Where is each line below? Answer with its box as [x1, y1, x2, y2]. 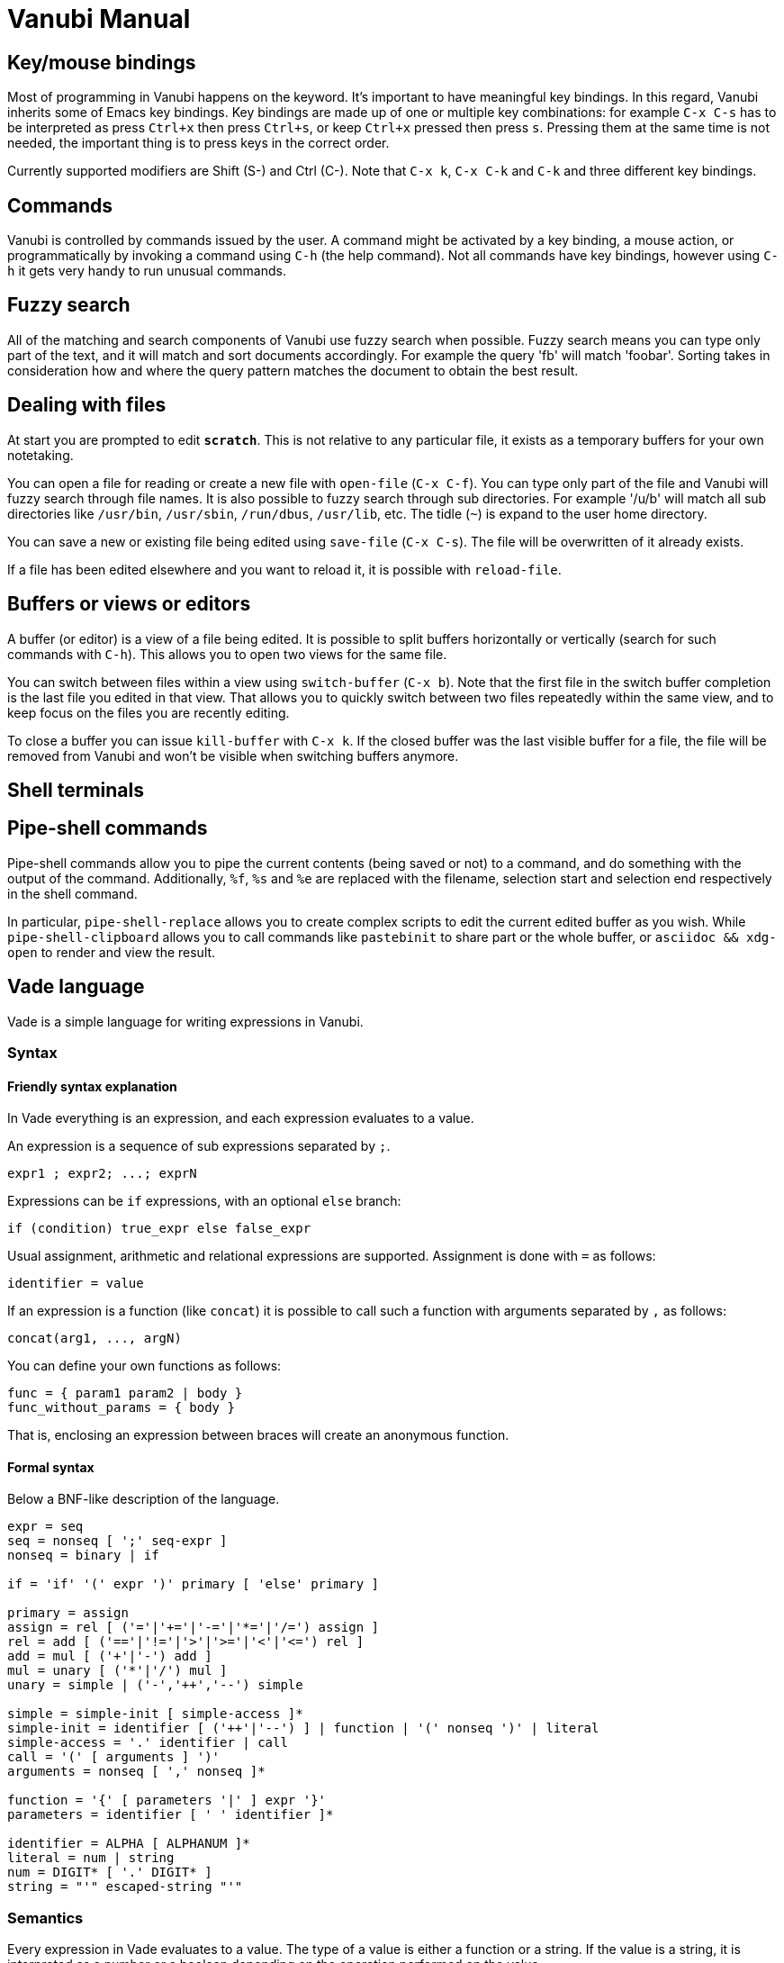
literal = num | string [7, 1850, 175, 1866]
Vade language [7, 975, 145, 999]
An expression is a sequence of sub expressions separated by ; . [7, 1138, 391, 1154]
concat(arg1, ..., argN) [7, 1331, 182, 1346]
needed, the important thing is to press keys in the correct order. [7, 135, 390, 151]
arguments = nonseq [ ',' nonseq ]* [7, 1764, 266, 1779]
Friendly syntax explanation [7, 1078, 177, 1094]
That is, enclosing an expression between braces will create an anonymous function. [7, 1427, 509, 1443]
